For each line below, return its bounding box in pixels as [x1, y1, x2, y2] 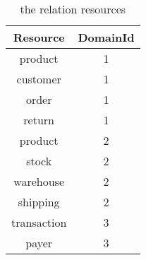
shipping [18, 194, 60, 210]
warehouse [13, 173, 65, 189]
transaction [11, 214, 67, 230]
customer [16, 71, 61, 87]
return [23, 112, 55, 128]
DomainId [78, 29, 135, 45]
